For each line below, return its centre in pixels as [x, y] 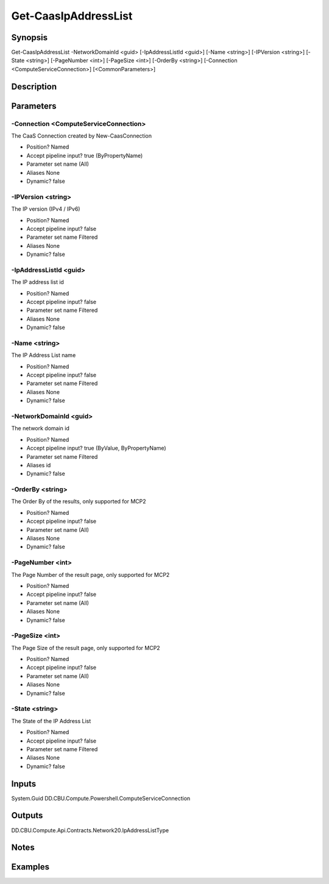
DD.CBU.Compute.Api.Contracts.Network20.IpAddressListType [90, 830]
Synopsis [30, 37]
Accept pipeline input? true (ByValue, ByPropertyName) [97, 448]
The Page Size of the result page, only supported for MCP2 [86, 648]
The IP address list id [37, 282]
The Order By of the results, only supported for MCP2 [79, 501]
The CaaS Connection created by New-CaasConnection [82, 136]
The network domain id [40, 428]
